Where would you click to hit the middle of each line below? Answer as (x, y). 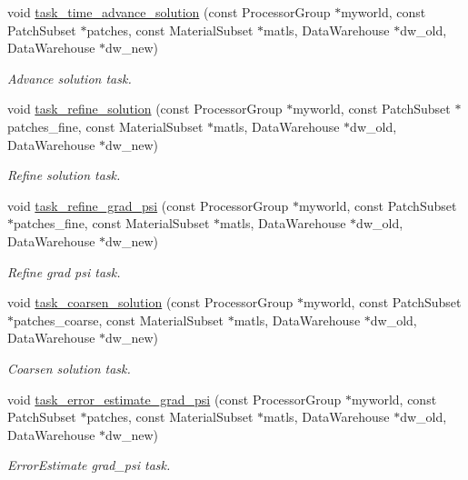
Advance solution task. (70, 78)
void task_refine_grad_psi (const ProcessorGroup (148, 205)
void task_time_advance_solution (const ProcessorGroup (169, 12)
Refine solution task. (64, 175)
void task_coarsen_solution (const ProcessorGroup (150, 302)
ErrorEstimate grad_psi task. (89, 465)
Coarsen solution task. (69, 368)
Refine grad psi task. (64, 271)
